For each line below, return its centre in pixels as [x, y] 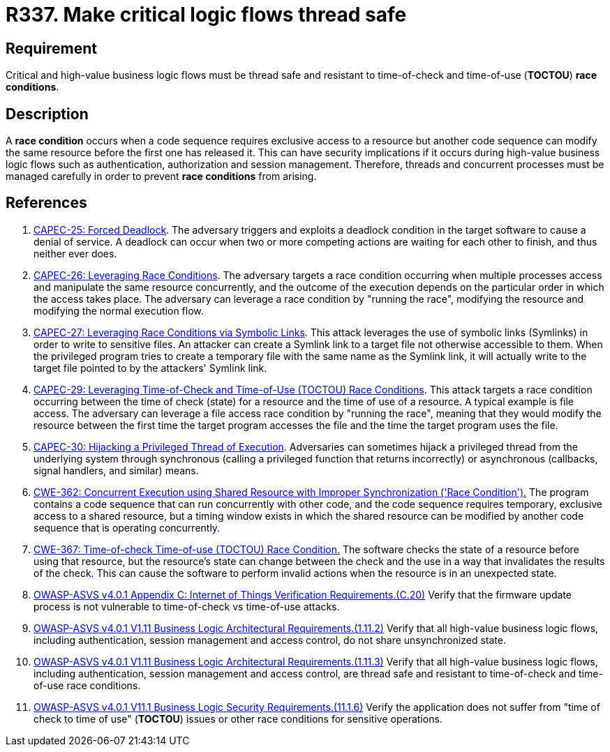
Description [47, 114]
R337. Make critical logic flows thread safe [206, 15]
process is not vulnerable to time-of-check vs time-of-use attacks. [187, 606]
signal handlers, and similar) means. [116, 470]
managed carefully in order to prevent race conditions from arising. [161, 176]
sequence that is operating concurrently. [127, 527]
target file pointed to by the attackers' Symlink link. [150, 368]
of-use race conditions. [87, 685]
